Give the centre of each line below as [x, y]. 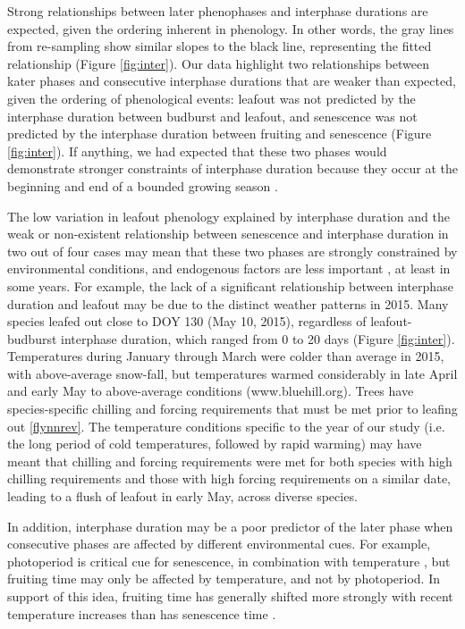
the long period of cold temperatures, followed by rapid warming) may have [215, 444]
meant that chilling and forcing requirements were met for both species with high [230, 461]
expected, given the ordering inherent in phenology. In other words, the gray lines [231, 28]
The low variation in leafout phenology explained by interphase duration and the [228, 216]
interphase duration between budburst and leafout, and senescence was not [212, 116]
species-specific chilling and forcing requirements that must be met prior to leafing [232, 409]
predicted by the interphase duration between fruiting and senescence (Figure [220, 134]
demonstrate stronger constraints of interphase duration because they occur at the [232, 168]
